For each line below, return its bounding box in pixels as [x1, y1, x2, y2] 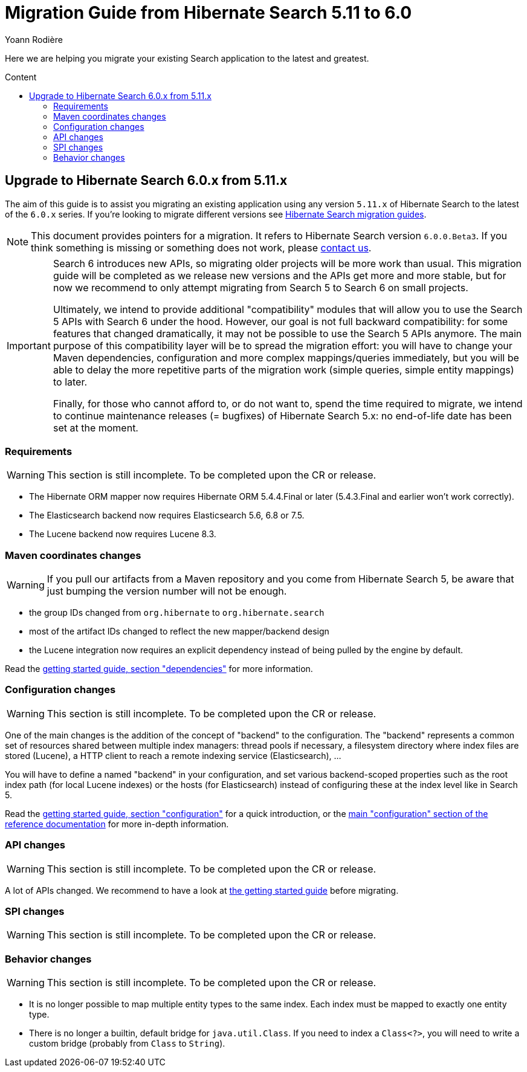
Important [7, 339, 51, 352]
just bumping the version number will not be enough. [47, 585, 287, 598]
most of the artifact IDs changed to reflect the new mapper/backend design [29, 626, 329, 637]
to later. [53, 375, 88, 388]
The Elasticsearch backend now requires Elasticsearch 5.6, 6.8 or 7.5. [29, 510, 305, 521]
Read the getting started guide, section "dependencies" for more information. [5, 664, 313, 674]
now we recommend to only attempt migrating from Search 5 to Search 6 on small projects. [53, 281, 468, 294]
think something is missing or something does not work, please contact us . [31, 241, 372, 254]
